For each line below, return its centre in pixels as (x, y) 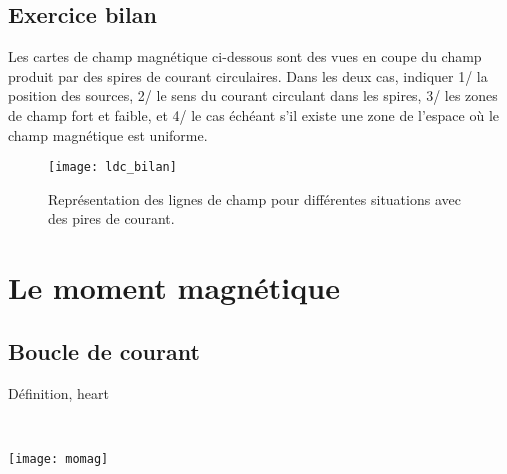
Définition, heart (58, 392)
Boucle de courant (104, 350)
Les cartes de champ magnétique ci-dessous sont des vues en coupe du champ (245, 56)
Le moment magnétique (174, 287)
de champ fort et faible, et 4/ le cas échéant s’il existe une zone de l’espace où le (254, 114)
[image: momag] (58, 458)
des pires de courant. (111, 218)
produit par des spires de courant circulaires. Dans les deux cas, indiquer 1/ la (248, 75)
